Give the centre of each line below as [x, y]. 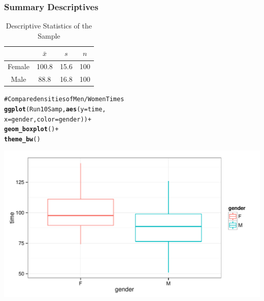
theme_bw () [22, 139]
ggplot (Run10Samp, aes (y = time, [55, 109]
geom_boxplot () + [31, 129]
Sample [49, 35]
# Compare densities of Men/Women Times [64, 99]
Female [19, 66]
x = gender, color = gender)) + [48, 119]
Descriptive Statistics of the [49, 26]
